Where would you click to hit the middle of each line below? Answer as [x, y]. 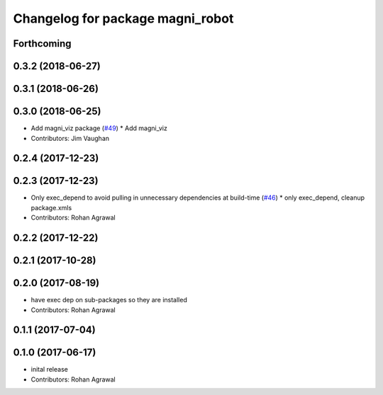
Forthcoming [42, 44]
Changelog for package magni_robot [123, 18]
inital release [50, 370]
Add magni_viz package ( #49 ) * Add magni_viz [99, 128]
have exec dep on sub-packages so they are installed [109, 300]
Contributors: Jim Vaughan [70, 138]
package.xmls [51, 207]
